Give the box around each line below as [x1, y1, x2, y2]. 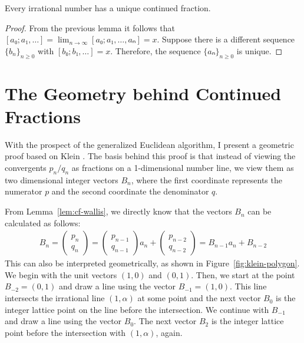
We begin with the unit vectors [5, 268, 117, 281]
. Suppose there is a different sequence [157, 33, 295, 45]
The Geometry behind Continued [5, 81, 282, 105]
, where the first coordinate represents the [131, 173, 282, 186]
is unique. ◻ [236, 44, 283, 57]
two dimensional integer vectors [5, 173, 118, 186]
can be [247, 205, 272, 217]
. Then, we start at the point [191, 268, 295, 281]
